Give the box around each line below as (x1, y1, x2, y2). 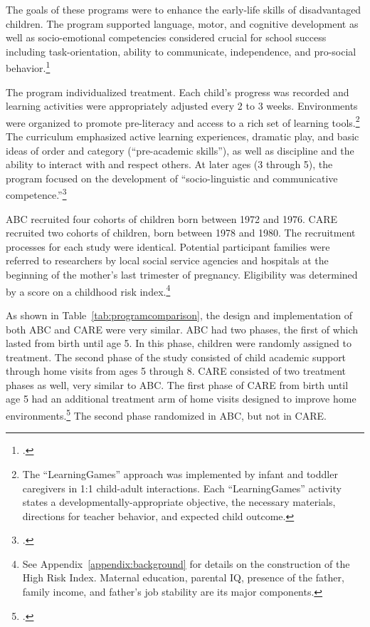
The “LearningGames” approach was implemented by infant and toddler (22, 466, 338, 481)
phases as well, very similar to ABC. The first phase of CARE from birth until (6, 377, 349, 392)
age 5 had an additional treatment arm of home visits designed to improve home (6, 391, 356, 406)
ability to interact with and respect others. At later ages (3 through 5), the (6, 157, 333, 172)
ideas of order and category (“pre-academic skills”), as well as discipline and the (6, 142, 354, 157)
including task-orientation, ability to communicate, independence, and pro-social (6, 43, 356, 58)
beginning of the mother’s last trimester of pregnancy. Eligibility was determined (6, 267, 358, 282)
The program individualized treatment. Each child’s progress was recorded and (6, 84, 349, 99)
